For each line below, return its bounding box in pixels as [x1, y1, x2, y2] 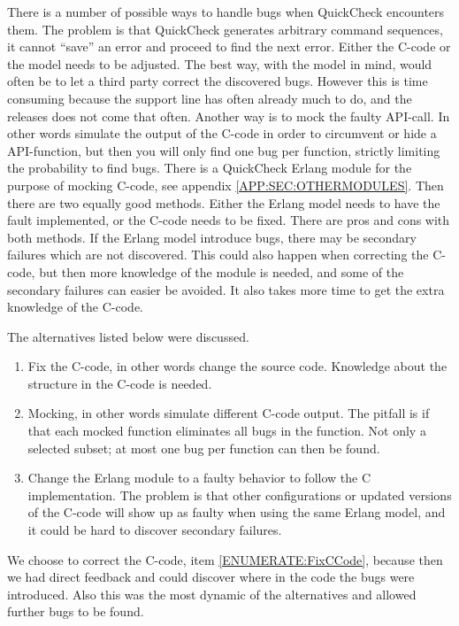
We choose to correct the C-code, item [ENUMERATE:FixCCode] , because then [7, 550, 443, 568]
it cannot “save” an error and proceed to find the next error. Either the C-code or [7, 37, 451, 56]
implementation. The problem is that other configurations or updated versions [27, 485, 452, 504]
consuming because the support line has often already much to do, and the [7, 89, 412, 107]
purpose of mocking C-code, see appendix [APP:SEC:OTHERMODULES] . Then [7, 175, 444, 194]
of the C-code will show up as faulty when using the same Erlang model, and [27, 503, 446, 522]
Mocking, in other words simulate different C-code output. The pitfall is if [27, 404, 430, 422]
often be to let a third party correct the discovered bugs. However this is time [7, 72, 428, 90]
